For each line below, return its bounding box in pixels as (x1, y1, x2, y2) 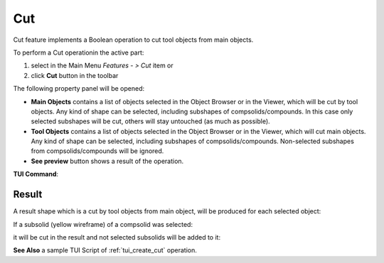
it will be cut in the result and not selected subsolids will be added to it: (13, 233, 220, 241)
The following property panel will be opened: (13, 84, 145, 93)
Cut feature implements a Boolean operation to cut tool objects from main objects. (13, 35, 254, 44)
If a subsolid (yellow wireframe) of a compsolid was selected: (13, 220, 193, 228)
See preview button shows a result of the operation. (31, 157, 184, 165)
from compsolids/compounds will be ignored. (31, 147, 164, 155)
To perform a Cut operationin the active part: (13, 48, 144, 57)
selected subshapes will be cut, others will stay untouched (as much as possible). (31, 117, 270, 125)
